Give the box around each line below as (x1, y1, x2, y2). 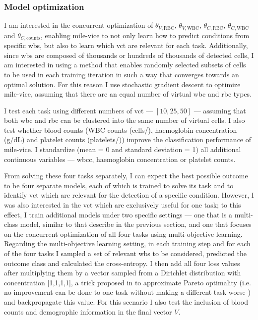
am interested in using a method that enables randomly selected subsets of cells (4, 59, 246, 70)
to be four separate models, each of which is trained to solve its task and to (4, 180, 234, 190)
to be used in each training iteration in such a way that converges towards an (4, 69, 239, 79)
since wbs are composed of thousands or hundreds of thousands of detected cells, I (4, 50, 254, 60)
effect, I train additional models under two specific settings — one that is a (4, 209, 233, 219)
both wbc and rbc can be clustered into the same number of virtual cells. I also (4, 115, 245, 125)
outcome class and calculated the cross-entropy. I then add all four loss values (4, 258, 240, 268)
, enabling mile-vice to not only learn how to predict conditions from (40, 30, 250, 40)
